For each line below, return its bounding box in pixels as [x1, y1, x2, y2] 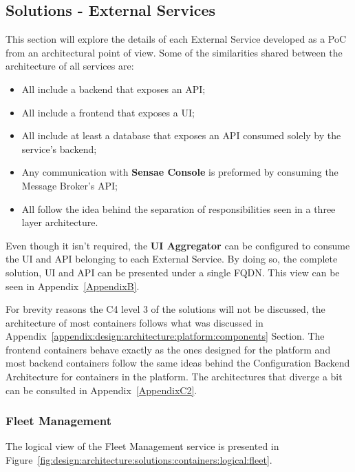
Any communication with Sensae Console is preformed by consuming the [21, 165, 338, 179]
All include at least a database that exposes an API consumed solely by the [21, 128, 341, 143]
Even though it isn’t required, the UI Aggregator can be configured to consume [6, 238, 350, 252]
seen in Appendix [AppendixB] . [6, 278, 140, 293]
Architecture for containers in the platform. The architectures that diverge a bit [6, 369, 343, 384]
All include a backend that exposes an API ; [21, 81, 206, 96]
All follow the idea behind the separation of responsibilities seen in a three [21, 201, 336, 216]
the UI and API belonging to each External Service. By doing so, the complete [6, 252, 338, 266]
